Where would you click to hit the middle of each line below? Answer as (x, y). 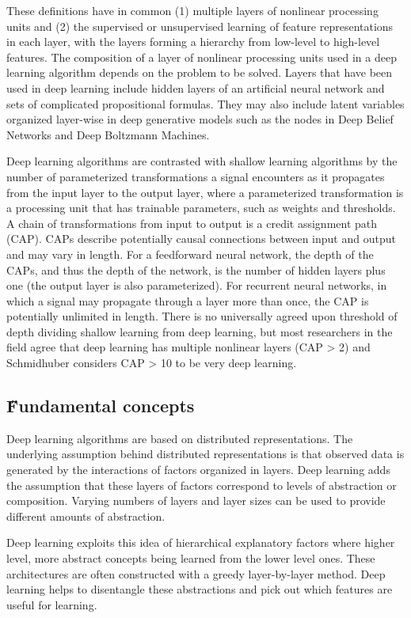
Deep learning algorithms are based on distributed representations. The (180, 438)
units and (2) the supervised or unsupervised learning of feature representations (200, 26)
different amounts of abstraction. (86, 516)
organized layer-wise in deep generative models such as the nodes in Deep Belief (200, 119)
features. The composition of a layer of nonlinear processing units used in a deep (202, 57)
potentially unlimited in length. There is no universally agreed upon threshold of (202, 316)
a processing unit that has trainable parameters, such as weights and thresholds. (201, 208)
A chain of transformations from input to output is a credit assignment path (192, 223)
